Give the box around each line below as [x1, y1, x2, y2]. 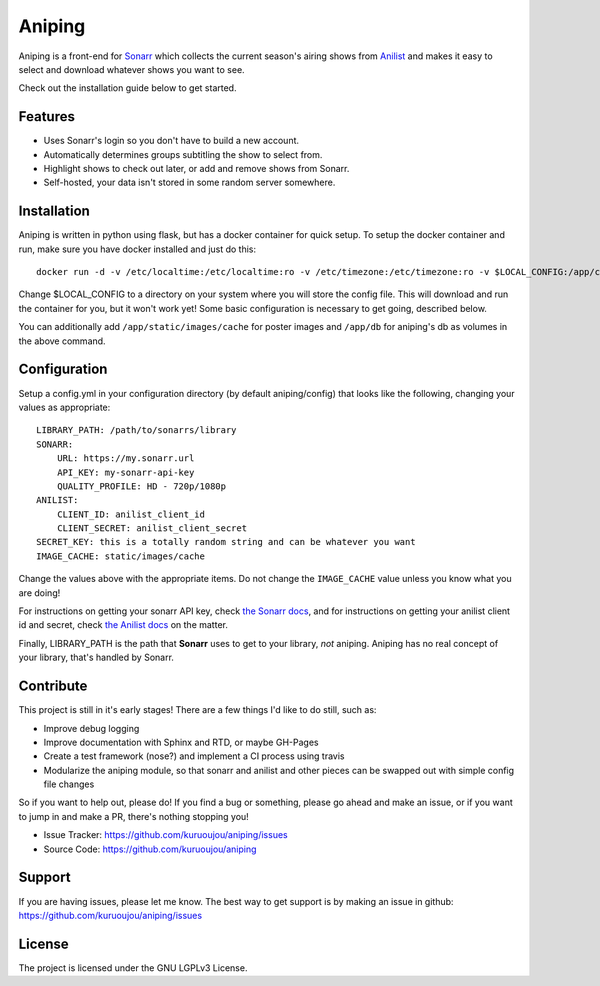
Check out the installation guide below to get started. [18, 82, 237, 94]
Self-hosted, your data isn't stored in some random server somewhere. [43, 176, 336, 189]
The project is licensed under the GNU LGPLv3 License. [18, 961, 248, 974]
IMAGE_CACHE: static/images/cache [36, 550, 205, 562]
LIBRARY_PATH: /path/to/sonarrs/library [36, 425, 237, 436]
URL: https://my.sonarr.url [56, 453, 195, 464]
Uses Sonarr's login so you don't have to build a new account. [43, 135, 300, 147]
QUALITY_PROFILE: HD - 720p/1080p [56, 480, 227, 492]
